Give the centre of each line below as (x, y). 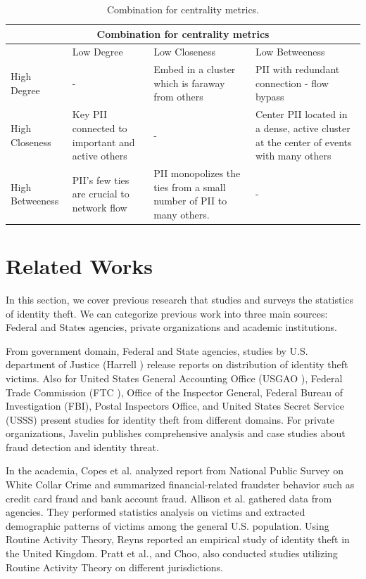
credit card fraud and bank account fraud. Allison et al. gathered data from (169, 498)
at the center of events (303, 142)
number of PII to (190, 201)
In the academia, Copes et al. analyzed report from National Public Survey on (175, 470)
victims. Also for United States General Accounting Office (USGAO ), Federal (174, 378)
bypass (270, 97)
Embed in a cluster (195, 69)
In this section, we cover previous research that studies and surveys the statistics (180, 299)
